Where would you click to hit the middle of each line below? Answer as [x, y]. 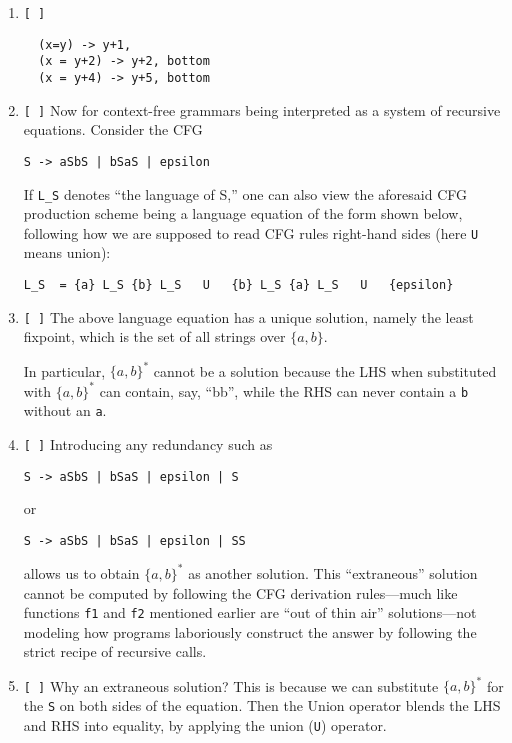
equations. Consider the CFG [113, 129]
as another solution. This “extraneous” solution [333, 572]
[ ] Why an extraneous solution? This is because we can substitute [231, 685]
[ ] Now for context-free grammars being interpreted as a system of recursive [262, 109]
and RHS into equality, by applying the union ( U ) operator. [205, 724]
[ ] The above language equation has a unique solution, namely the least [248, 316]
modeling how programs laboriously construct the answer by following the [250, 631]
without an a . [65, 410]
